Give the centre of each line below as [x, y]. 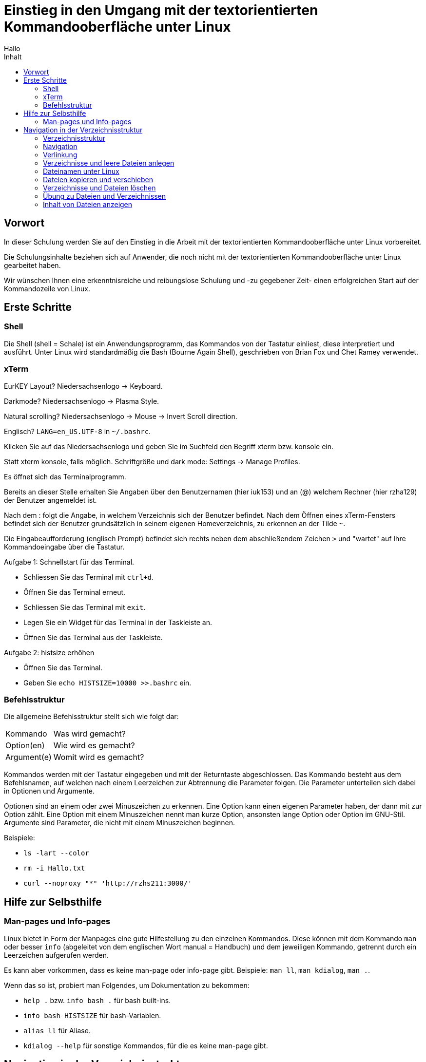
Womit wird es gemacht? [99, 757]
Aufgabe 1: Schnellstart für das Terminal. [69, 562]
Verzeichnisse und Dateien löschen [99, 188]
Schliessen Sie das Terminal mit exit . [85, 607]
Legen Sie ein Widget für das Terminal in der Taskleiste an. [118, 622]
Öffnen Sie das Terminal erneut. [75, 592]
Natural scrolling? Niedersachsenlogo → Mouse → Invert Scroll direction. [121, 416]
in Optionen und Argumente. [49, 791]
